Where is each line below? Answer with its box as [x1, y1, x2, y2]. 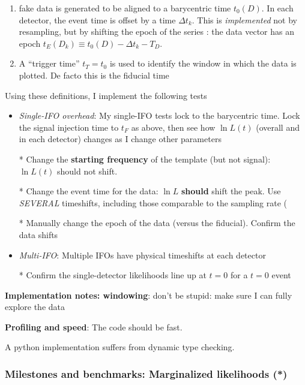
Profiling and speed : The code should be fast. [5, 320, 183, 333]
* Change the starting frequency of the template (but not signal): [19, 152, 271, 165]
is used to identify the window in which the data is [109, 57, 297, 70]
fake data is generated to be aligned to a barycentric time [19, 2, 231, 14]
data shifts [19, 228, 58, 240]
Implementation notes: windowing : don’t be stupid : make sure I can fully [5, 288, 292, 301]
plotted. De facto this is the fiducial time [19, 68, 169, 81]
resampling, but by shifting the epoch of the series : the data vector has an [19, 25, 295, 38]
